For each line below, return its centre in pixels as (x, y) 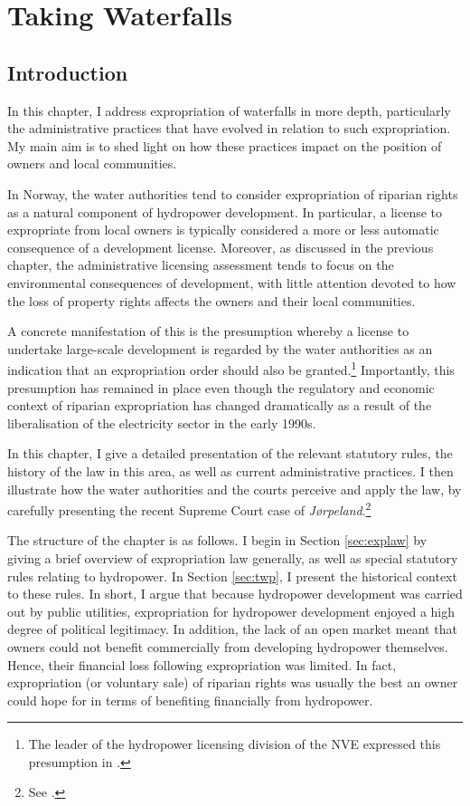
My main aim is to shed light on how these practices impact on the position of (225, 145)
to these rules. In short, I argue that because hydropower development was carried (235, 594)
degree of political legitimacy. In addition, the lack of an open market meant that (232, 629)
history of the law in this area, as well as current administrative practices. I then (230, 470)
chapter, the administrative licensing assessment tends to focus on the (201, 265)
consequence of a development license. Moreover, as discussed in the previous (221, 247)
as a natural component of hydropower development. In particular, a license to (225, 211)
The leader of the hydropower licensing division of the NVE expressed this (235, 744)
